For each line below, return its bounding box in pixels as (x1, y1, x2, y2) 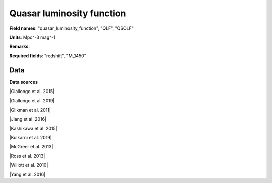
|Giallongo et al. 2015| (9, 88, 55, 95)
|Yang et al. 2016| (9, 171, 46, 177)
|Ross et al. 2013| (9, 153, 45, 159)
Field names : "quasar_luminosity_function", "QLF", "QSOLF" (9, 25, 134, 31)
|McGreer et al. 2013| (9, 144, 53, 150)
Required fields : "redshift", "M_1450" (9, 53, 87, 59)
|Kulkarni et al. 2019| (9, 134, 52, 140)
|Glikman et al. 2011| (9, 107, 51, 113)
